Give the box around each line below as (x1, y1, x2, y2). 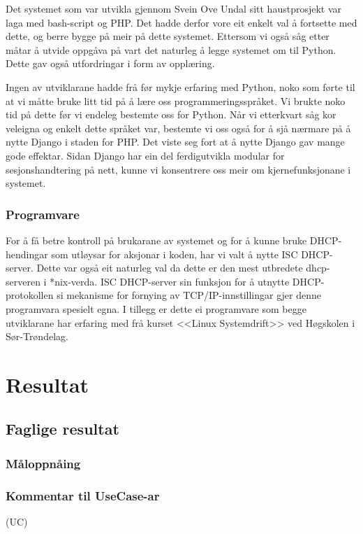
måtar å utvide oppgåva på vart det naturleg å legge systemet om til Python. (6, 42, 336, 57)
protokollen (6, 288, 54, 302)
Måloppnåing (6, 454, 81, 472)
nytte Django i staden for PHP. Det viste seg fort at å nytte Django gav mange (6, 134, 345, 149)
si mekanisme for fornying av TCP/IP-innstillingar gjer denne (57, 288, 321, 302)
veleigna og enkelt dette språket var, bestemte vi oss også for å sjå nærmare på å (6, 120, 351, 135)
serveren (6, 274, 40, 288)
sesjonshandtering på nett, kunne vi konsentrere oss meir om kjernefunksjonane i (6, 162, 351, 176)
